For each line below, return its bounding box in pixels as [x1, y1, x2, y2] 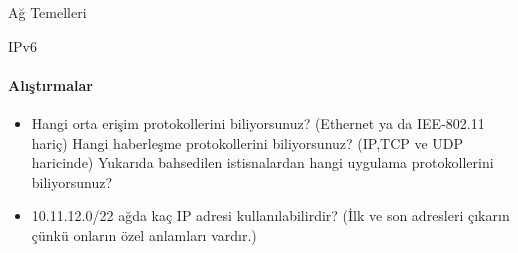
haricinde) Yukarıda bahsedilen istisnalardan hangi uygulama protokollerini [31, 152, 494, 173]
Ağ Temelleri [8, 2, 87, 22]
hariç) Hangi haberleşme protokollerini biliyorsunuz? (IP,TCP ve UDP [31, 132, 464, 153]
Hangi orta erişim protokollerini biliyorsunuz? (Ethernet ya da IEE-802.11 [31, 112, 485, 133]
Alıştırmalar [8, 74, 93, 95]
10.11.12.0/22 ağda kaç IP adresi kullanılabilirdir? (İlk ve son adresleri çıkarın [31, 205, 510, 226]
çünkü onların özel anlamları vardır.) [31, 224, 257, 245]
